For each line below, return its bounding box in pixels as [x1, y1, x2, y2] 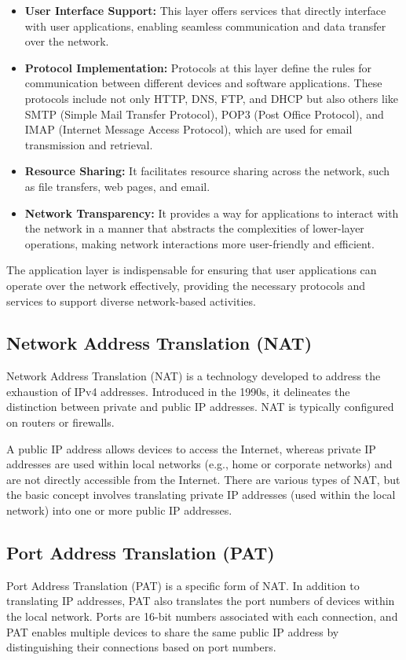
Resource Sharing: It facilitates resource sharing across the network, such [24, 163, 390, 179]
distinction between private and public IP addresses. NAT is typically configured [6, 398, 394, 415]
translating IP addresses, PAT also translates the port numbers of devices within [6, 592, 395, 609]
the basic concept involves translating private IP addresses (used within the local [6, 486, 396, 503]
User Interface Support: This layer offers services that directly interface [24, 2, 386, 18]
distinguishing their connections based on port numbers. [6, 639, 276, 655]
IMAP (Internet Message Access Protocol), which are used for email [24, 121, 353, 137]
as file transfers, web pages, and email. [24, 178, 210, 194]
